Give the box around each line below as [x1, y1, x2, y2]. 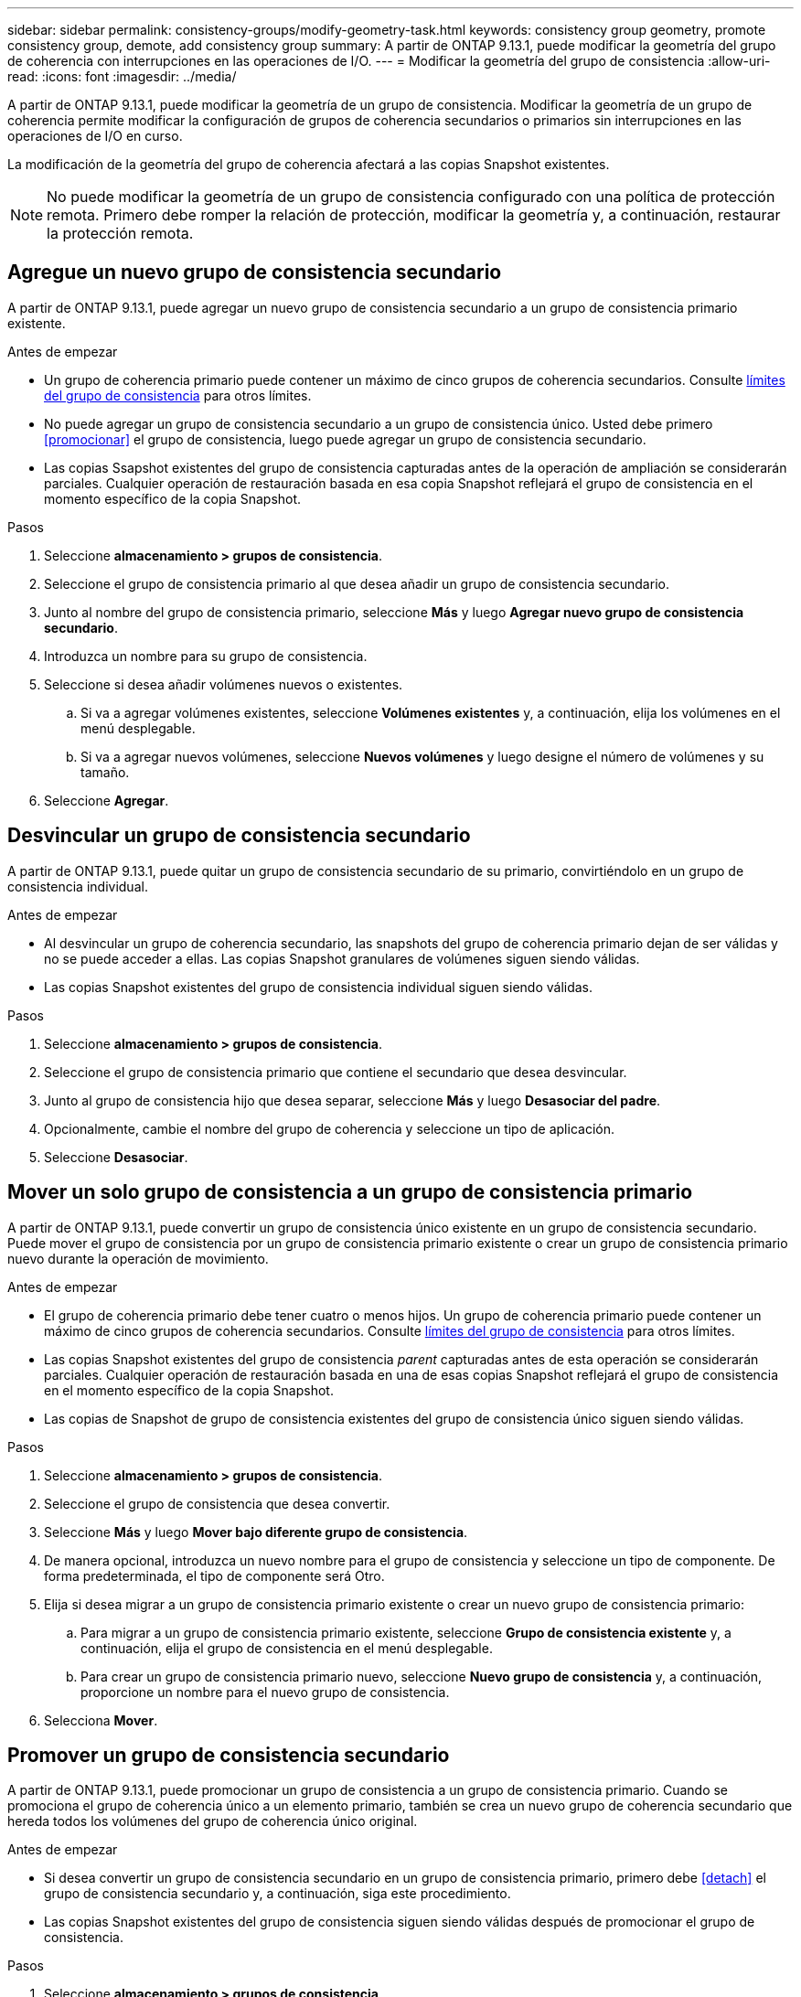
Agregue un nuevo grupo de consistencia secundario [7, 261, 502, 284]
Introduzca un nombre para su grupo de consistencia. [44, 647, 368, 664]
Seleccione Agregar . [44, 792, 169, 808]
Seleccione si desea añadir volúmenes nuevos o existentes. [44, 676, 403, 692]
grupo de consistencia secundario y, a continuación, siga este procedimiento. [44, 1885, 511, 1902]
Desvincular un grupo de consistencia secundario [7, 824, 471, 848]
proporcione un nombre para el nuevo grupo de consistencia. [80, 1683, 450, 1700]
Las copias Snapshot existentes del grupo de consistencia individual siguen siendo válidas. [44, 978, 593, 995]
